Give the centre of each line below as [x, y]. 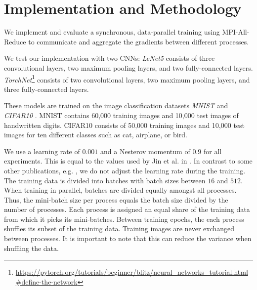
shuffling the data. [31, 248]
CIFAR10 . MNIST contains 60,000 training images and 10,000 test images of [121, 115]
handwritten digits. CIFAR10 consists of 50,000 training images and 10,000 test [125, 125]
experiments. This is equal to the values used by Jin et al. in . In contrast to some [128, 161]
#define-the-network [46, 281]
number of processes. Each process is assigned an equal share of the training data [127, 209]
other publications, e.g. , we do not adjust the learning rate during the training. [125, 170]
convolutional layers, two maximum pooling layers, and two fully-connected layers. [128, 67]
